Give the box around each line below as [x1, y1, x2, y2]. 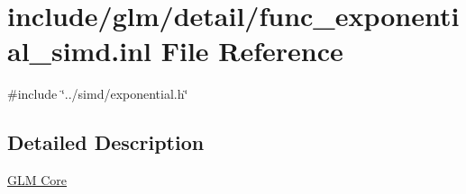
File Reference [160, 32, 343, 69]
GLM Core [7, 171, 68, 190]
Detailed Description [7, 128, 205, 156]
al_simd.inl [7, 32, 151, 69]
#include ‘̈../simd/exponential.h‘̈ [7, 84, 188, 103]
